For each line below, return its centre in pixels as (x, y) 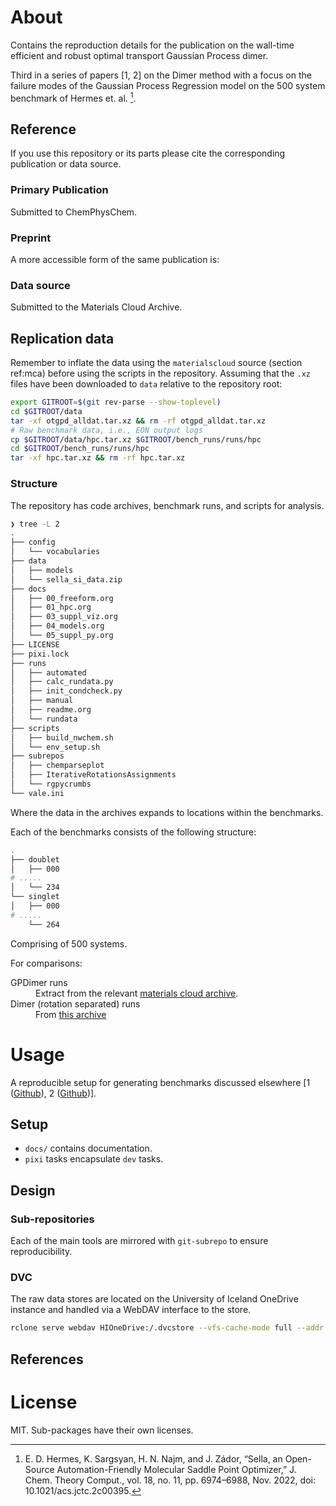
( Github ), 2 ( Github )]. (53, 1093)
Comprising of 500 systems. (69, 943)
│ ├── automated (48, 672)
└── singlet (35, 897)
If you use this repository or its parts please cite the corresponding (148, 153)
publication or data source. (66, 164)
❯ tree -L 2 (35, 524)
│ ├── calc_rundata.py (62, 682)
